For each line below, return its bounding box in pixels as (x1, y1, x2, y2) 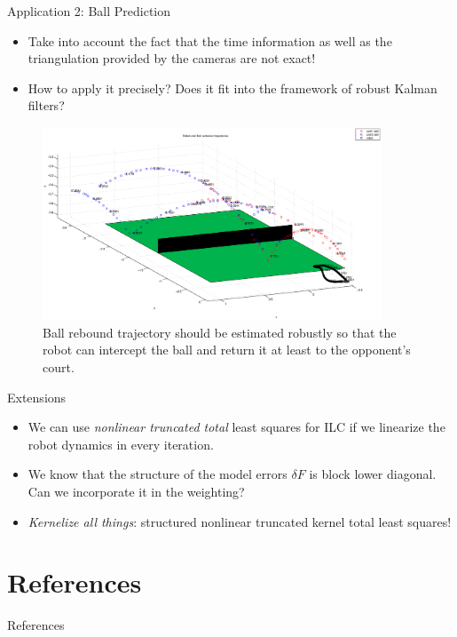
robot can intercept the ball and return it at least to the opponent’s (43, 340, 411, 359)
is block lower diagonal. (309, 465, 437, 483)
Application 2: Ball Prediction (7, 2, 171, 20)
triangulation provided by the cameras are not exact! (28, 49, 316, 68)
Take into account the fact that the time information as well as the (28, 31, 392, 50)
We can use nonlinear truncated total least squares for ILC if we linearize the (28, 418, 445, 436)
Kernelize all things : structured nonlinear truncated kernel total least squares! (28, 512, 452, 530)
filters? (28, 96, 65, 115)
